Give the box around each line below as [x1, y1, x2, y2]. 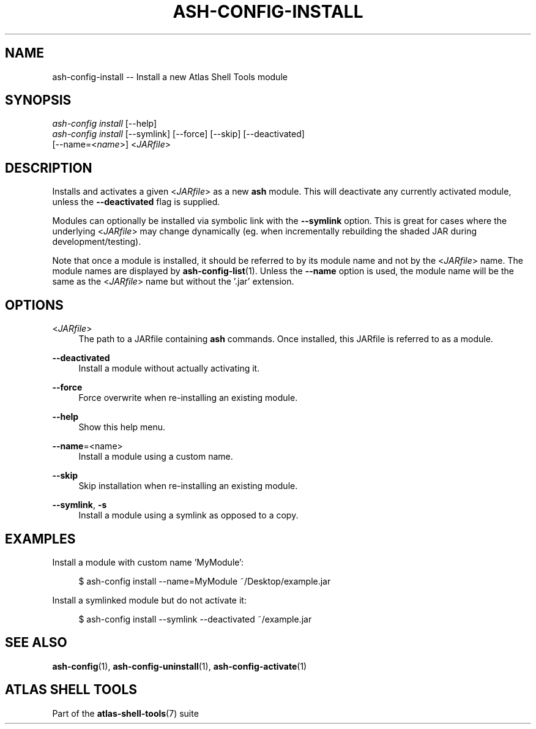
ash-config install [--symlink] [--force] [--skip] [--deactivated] [52, 129, 305, 140]
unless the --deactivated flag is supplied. [52, 196, 220, 207]
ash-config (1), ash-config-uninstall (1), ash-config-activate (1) [52, 660, 307, 671]
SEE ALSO [5, 635, 67, 651]
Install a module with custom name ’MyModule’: [52, 556, 244, 567]
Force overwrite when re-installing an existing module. [78, 392, 298, 403]
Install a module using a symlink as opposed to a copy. [78, 510, 299, 521]
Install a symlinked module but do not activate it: [52, 594, 247, 605]
